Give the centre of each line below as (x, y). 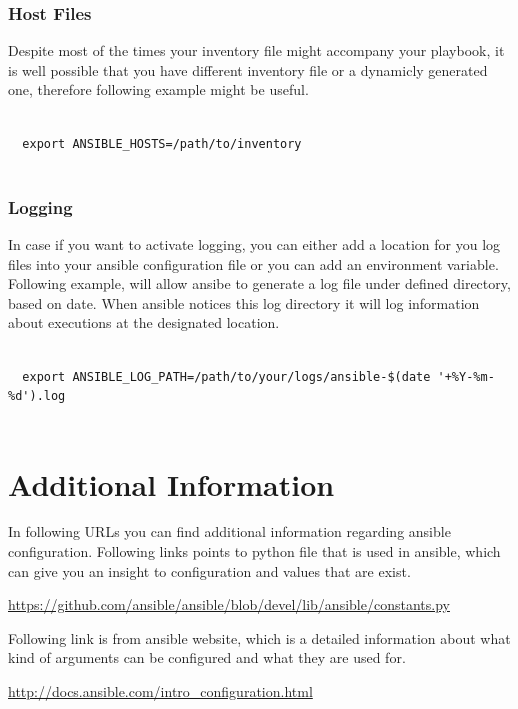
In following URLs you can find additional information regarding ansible (229, 531)
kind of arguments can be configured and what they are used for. (207, 657)
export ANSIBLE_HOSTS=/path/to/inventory (162, 143)
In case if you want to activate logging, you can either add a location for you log (254, 244)
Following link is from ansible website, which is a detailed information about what (259, 637)
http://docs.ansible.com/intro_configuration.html (160, 691)
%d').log (37, 396)
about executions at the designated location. (144, 322)
